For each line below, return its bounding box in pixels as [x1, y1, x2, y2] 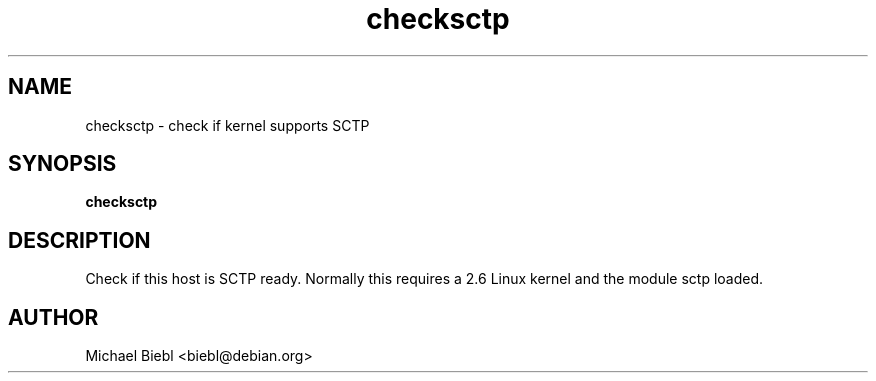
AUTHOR [8, 304, 99, 330]
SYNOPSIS [8, 151, 117, 177]
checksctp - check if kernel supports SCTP [85, 116, 370, 134]
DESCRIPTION [8, 227, 151, 253]
